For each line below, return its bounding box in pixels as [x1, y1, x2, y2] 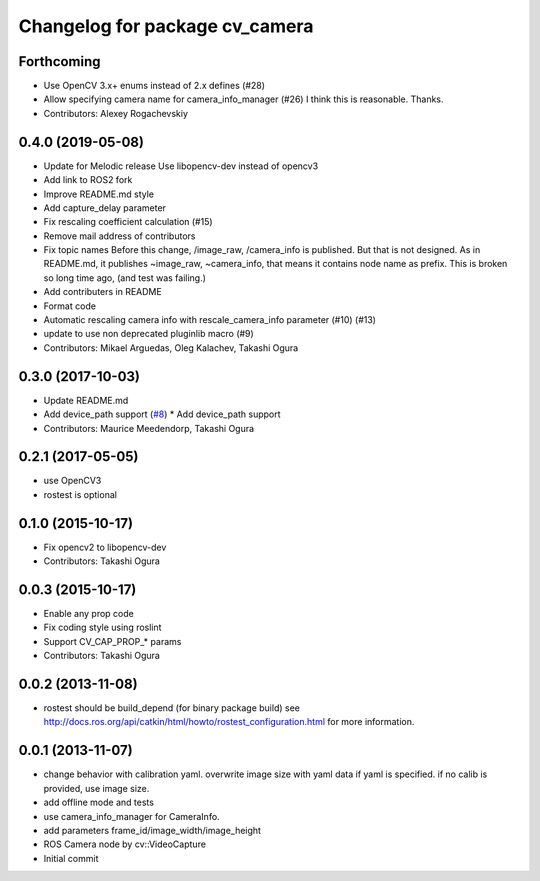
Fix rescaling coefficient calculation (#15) [43, 216, 214, 228]
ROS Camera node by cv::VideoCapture [43, 838, 207, 850]
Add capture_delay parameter [43, 201, 167, 214]
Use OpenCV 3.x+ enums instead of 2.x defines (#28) [43, 80, 265, 92]
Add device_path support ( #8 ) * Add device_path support [43, 408, 281, 420]
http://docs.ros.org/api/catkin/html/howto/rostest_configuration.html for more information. [43, 716, 415, 728]
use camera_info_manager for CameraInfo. [43, 810, 220, 822]
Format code [43, 300, 97, 312]
